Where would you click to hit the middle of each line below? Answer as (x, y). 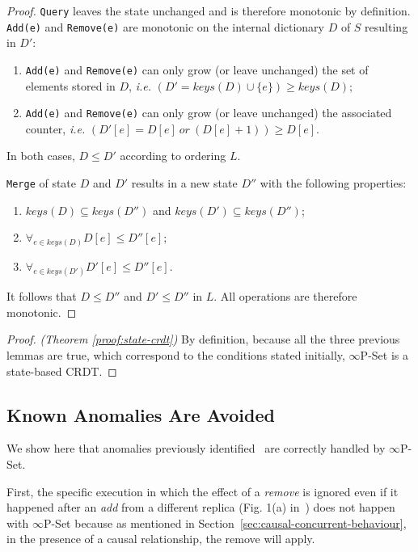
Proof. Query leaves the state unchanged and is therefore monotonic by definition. (209, 11)
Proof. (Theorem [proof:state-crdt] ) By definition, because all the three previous (203, 339)
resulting (386, 26)
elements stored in (70, 85)
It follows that (42, 296)
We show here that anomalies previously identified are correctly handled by (196, 448)
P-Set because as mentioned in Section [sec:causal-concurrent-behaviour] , (225, 523)
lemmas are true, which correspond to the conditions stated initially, (176, 355)
